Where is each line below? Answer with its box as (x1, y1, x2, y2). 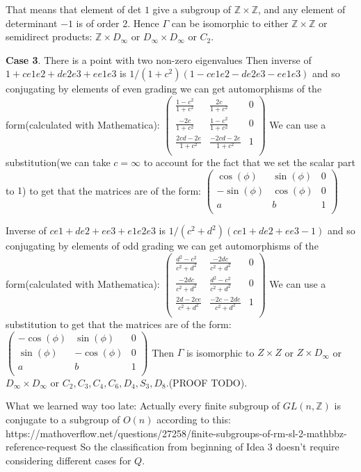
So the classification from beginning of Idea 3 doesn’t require (80, 439, 339, 454)
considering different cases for (6, 453, 131, 467)
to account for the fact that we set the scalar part (143, 155, 356, 170)
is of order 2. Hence (76, 15, 159, 30)
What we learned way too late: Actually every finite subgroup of (6, 398, 280, 413)
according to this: (157, 412, 231, 427)
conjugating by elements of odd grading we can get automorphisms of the (6, 238, 319, 252)
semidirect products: (6, 29, 93, 44)
